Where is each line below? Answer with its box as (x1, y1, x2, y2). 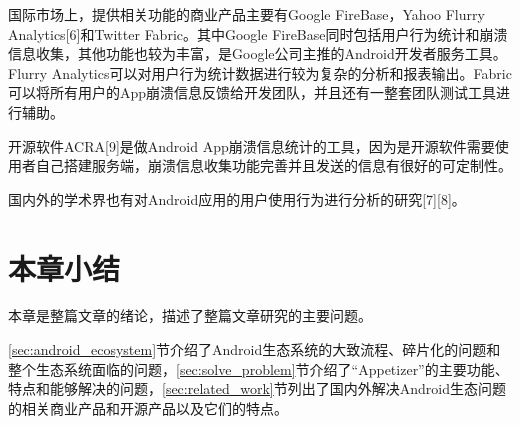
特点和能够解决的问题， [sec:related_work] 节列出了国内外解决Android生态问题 (8, 378, 506, 399)
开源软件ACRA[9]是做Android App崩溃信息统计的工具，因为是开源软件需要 (8, 135, 495, 156)
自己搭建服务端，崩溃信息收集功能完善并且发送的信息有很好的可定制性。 (35, 155, 512, 176)
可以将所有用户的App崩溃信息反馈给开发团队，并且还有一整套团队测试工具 (8, 82, 497, 103)
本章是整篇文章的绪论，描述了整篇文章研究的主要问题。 (8, 305, 372, 326)
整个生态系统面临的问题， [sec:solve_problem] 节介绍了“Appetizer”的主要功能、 (8, 358, 509, 379)
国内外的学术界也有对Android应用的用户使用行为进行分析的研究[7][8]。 (8, 188, 466, 209)
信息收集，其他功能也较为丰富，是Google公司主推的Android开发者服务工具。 (8, 43, 507, 64)
